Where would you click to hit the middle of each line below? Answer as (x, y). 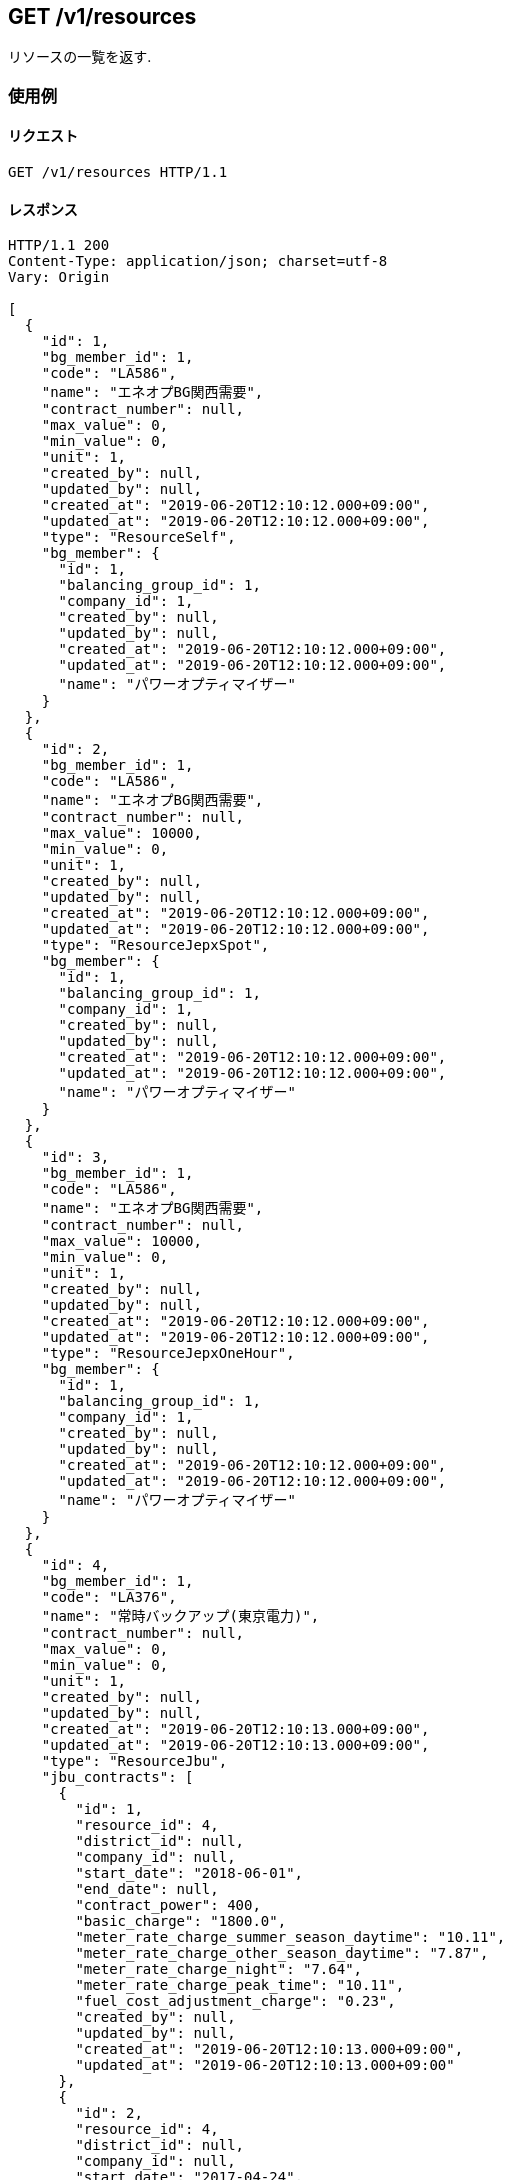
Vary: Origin (59, 277)
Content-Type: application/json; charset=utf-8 (198, 261)
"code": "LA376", (109, 1597)
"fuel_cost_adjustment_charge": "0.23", (235, 2001)
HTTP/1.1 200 (59, 245)
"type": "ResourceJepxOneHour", (168, 1353)
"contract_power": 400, (168, 1905)
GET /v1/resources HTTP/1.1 (118, 172)
